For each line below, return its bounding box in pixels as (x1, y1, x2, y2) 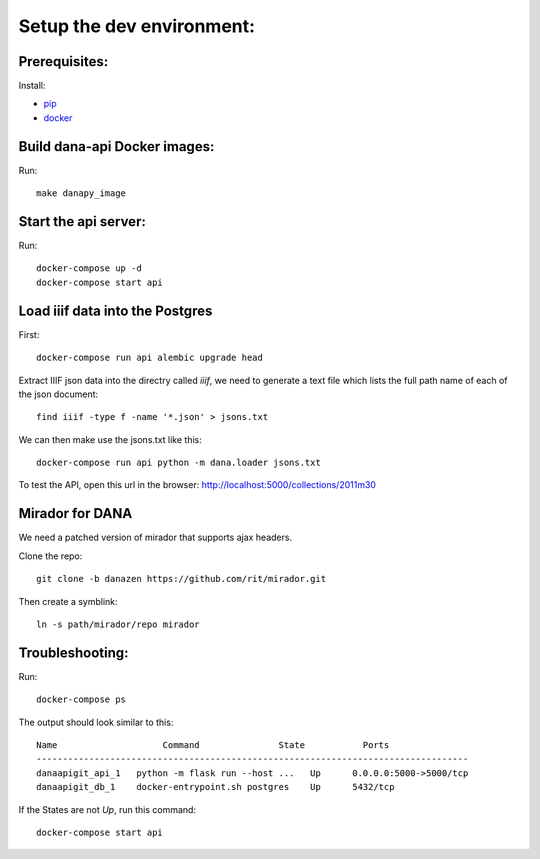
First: (18, 328, 40, 340)
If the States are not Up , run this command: (18, 803, 197, 815)
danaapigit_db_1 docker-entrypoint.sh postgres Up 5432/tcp (36, 781, 395, 793)
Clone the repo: (18, 550, 83, 562)
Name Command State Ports (36, 740, 390, 751)
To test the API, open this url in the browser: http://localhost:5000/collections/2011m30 (18, 479, 377, 491)
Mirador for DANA (18, 505, 133, 522)
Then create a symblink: (18, 595, 119, 607)
